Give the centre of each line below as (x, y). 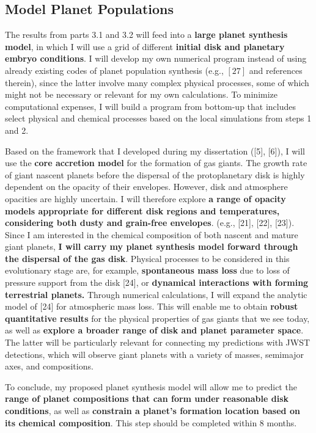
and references (276, 70)
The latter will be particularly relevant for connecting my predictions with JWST (158, 342)
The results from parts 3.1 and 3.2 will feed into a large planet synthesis (146, 35)
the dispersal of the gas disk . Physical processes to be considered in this (147, 258)
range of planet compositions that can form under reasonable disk (147, 398)
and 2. (17, 130)
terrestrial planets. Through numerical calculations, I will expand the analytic (156, 294)
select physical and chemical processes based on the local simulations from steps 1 (158, 118)
